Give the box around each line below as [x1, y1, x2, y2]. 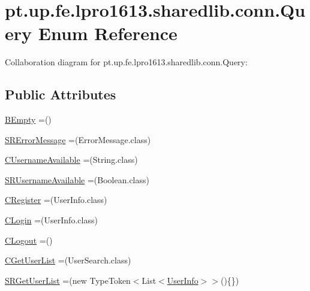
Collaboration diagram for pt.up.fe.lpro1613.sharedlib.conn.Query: [5, 56, 248, 68]
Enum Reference [38, 21, 177, 46]
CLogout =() [5, 234, 53, 246]
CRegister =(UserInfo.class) [5, 193, 107, 206]
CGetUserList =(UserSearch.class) [5, 254, 131, 266]
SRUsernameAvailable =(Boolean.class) [5, 173, 149, 186]
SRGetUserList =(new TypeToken [5, 274, 131, 286]
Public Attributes [5, 85, 116, 104]
